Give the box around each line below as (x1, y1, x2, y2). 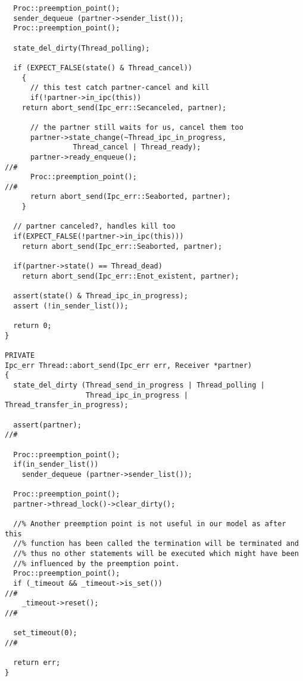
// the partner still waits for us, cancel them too (30, 123, 243, 132)
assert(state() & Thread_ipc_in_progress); (13, 292, 188, 301)
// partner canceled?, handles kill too (13, 222, 176, 231)
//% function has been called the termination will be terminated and (13, 539, 299, 548)
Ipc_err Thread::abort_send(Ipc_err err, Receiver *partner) (5, 361, 252, 370)
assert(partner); (13, 420, 82, 429)
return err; (13, 658, 61, 667)
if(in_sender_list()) (13, 460, 99, 469)
